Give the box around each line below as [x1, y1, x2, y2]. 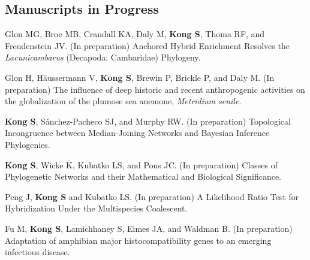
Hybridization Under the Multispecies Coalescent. [5, 202, 188, 214]
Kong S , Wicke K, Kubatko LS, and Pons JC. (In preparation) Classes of [5, 158, 278, 171]
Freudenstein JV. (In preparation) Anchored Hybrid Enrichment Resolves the [5, 39, 290, 52]
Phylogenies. [5, 138, 50, 150]
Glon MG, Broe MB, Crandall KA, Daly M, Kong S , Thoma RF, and [5, 28, 265, 40]
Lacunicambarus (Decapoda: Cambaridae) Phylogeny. [5, 51, 201, 64]
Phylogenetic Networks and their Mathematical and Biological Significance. [5, 170, 282, 183]
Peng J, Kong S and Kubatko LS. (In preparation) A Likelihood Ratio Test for [5, 190, 299, 202]
